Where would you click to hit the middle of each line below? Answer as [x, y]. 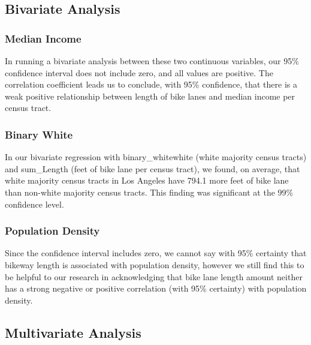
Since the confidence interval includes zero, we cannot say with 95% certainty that [156, 253]
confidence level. [34, 204]
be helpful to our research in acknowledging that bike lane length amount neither [154, 276]
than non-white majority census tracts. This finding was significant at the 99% [149, 192]
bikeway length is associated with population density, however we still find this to [155, 264]
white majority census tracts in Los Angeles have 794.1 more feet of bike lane [147, 180]
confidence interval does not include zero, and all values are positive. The [139, 72]
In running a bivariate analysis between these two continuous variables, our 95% [152, 61]
